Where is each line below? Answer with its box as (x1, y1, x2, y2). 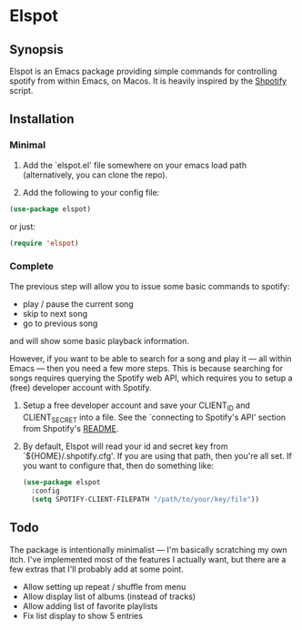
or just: (9, 220, 36, 232)
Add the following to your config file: (22, 187, 160, 198)
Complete (9, 260, 55, 273)
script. (9, 86, 34, 96)
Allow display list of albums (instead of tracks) (22, 591, 196, 602)
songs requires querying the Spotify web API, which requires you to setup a (9, 372, 293, 383)
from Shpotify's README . (22, 423, 119, 434)
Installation (9, 111, 75, 127)
